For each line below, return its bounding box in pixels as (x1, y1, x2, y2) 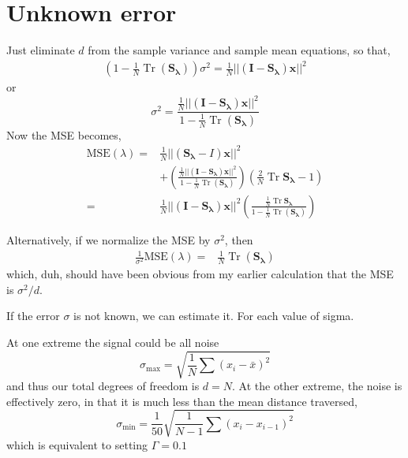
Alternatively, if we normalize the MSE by (6, 231, 211, 248)
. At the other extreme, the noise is (232, 378, 402, 394)
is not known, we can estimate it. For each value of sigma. (73, 307, 354, 324)
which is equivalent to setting (6, 436, 148, 452)
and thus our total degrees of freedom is (6, 378, 200, 394)
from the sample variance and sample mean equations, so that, (88, 42, 391, 58)
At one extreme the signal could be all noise (6, 333, 219, 350)
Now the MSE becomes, (6, 126, 122, 143)
